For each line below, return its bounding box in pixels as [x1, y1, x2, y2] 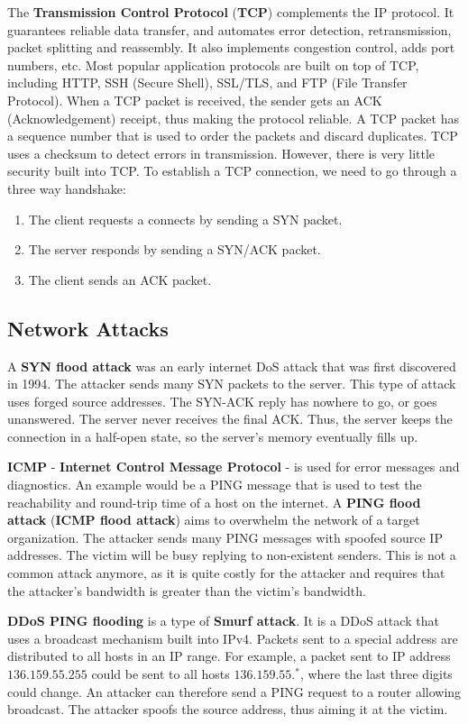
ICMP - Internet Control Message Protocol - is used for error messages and [7, 457, 460, 476]
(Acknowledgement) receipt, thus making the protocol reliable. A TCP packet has [7, 108, 459, 127]
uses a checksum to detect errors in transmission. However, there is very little [7, 143, 436, 162]
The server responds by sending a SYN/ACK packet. [28, 240, 321, 259]
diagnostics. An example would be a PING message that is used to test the [7, 475, 422, 494]
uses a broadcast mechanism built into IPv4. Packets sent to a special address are [7, 628, 458, 647]
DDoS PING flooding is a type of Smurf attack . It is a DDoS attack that [7, 611, 439, 630]
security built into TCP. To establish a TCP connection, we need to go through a [7, 161, 457, 180]
